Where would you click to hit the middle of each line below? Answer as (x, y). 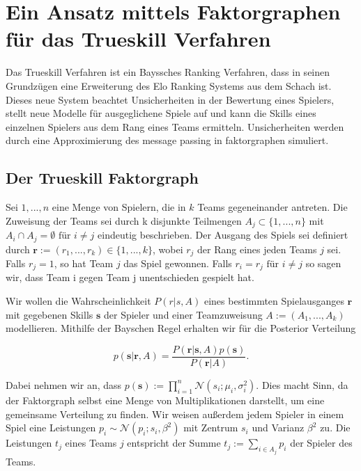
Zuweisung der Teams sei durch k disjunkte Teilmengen (124, 220)
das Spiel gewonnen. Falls (178, 263)
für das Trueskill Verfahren (138, 39)
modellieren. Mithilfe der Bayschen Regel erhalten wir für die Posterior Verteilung (181, 328)
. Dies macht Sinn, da (302, 384)
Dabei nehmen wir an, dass (64, 384)
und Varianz (278, 428)
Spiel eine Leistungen (51, 428)
